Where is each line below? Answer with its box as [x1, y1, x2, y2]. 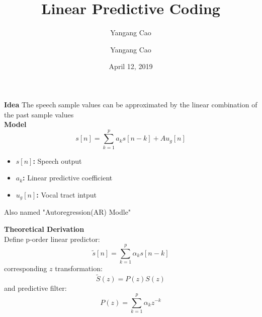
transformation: [55, 263, 103, 274]
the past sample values [4, 109, 74, 119]
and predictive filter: [4, 283, 67, 293]
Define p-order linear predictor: [4, 233, 100, 244]
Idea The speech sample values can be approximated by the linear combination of [4, 99, 257, 109]
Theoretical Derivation [4, 224, 84, 234]
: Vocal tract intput [36, 189, 97, 200]
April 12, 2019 [109, 61, 153, 72]
